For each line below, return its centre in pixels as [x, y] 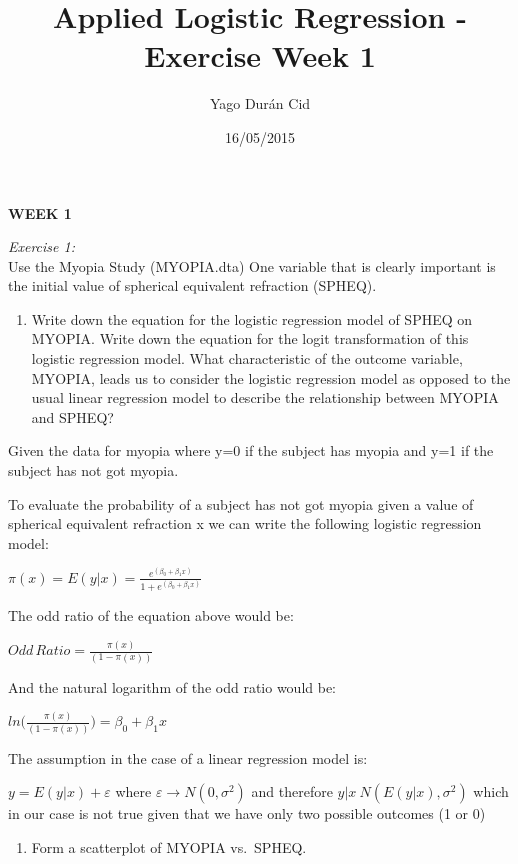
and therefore [292, 791]
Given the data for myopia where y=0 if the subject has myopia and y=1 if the [251, 450]
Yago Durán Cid [260, 103]
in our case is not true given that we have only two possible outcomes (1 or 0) [247, 813]
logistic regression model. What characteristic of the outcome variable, [247, 358]
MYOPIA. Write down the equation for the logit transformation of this [250, 338]
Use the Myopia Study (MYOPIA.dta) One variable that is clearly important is [252, 265]
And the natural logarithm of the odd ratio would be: [172, 686]
